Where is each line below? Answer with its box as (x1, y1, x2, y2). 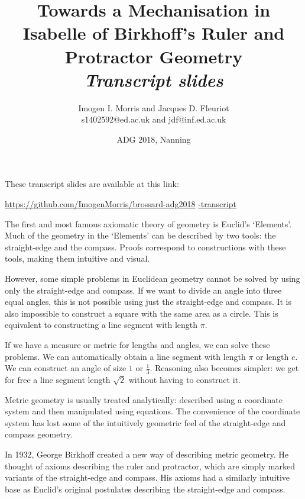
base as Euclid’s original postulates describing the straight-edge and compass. (5, 482, 285, 495)
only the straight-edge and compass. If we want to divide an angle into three (5, 284, 282, 296)
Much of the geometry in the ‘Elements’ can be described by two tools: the (5, 229, 276, 242)
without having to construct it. (128, 374, 241, 386)
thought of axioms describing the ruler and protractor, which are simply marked (5, 459, 295, 472)
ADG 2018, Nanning (116, 133, 191, 145)
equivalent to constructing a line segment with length (5, 318, 198, 331)
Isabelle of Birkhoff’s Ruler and (22, 21, 285, 45)
